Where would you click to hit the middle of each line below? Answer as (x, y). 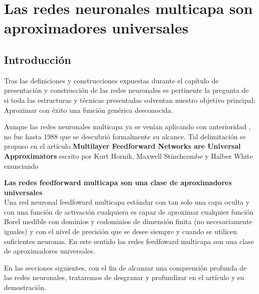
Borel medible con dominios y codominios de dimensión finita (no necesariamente (128, 221)
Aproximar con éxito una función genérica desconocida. (89, 110)
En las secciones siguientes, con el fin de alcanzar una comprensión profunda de (126, 267)
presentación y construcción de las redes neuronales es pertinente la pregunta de (127, 90)
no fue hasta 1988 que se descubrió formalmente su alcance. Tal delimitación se (125, 136)
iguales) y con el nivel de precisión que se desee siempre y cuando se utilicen (121, 231)
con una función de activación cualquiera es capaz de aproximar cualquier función (129, 211)
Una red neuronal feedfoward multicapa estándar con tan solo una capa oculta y (127, 202)
